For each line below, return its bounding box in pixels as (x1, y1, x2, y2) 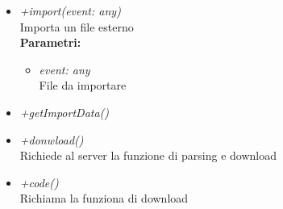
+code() (19, 173, 59, 190)
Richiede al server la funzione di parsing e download (19, 147, 277, 164)
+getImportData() (19, 103, 110, 120)
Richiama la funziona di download (19, 190, 189, 207)
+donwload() (19, 131, 84, 148)
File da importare (39, 77, 127, 94)
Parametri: (19, 34, 81, 51)
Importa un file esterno (19, 18, 134, 35)
